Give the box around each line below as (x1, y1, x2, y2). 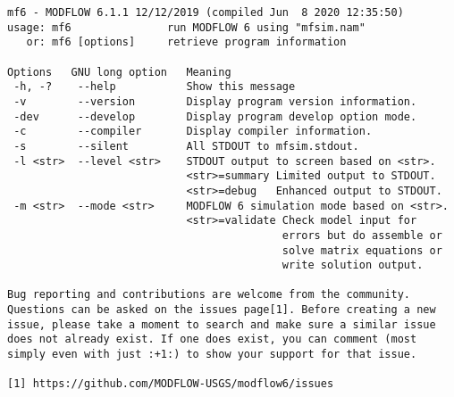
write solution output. (282, 259, 424, 272)
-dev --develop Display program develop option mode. (13, 110, 417, 123)
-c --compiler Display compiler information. (13, 125, 373, 138)
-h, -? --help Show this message (13, 80, 296, 94)
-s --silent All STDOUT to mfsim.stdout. (13, 139, 359, 153)
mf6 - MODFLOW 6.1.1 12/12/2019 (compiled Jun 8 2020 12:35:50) (7, 6, 404, 19)
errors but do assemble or (282, 228, 442, 242)
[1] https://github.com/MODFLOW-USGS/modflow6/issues (7, 377, 334, 391)
